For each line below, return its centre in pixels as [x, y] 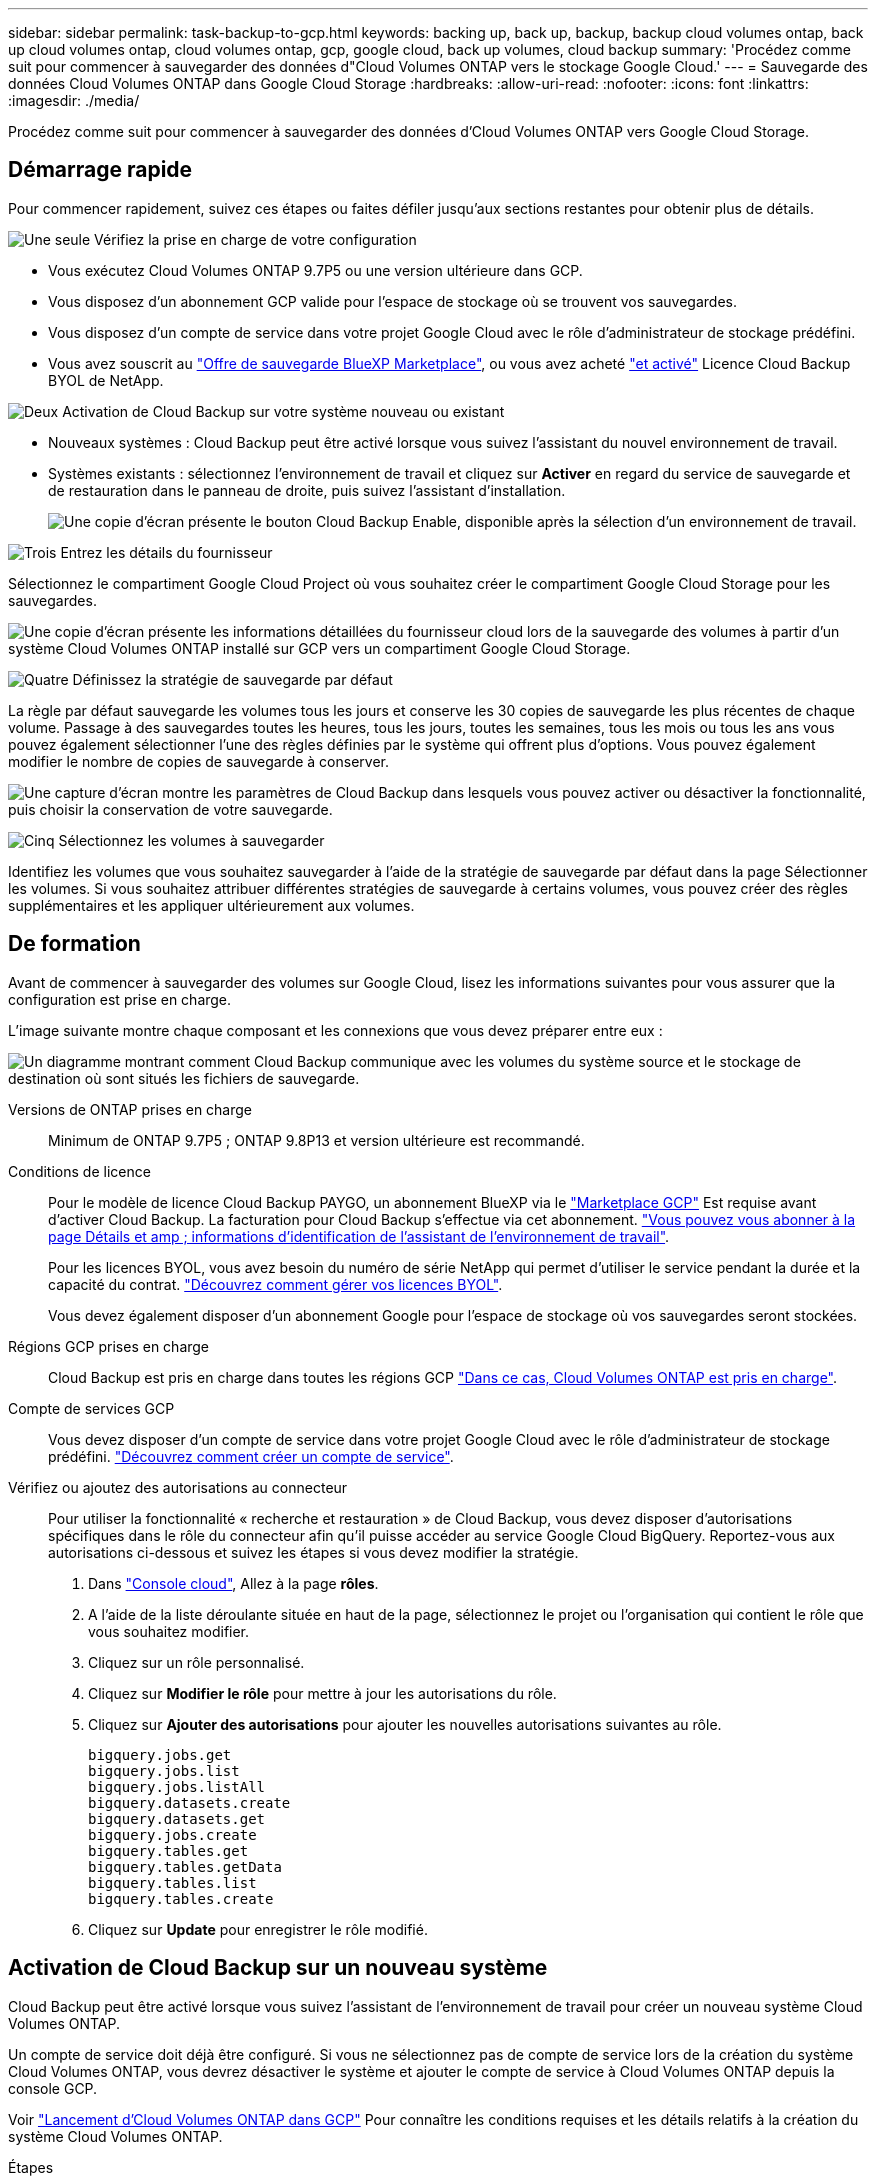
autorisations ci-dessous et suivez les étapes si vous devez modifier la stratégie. [313, 1552]
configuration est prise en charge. [120, 999]
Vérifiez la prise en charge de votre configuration [255, 239]
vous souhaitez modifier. [169, 1631]
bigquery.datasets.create [189, 1802]
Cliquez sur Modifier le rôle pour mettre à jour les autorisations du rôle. [322, 1693]
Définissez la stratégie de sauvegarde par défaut [232, 679]
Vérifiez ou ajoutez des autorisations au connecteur [178, 1487]
